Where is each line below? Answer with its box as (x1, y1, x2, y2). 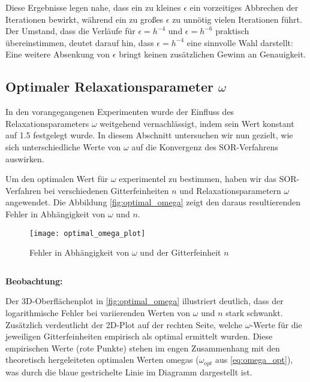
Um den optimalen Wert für (5, 172, 109, 185)
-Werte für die (250, 318, 302, 331)
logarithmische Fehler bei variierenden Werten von (5, 306, 191, 319)
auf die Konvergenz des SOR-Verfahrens (131, 140, 279, 153)
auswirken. (5, 152, 44, 165)
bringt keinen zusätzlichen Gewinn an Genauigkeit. (119, 48, 306, 60)
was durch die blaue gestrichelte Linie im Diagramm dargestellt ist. (5, 365, 252, 378)
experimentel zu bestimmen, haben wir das (119, 172, 276, 185)
